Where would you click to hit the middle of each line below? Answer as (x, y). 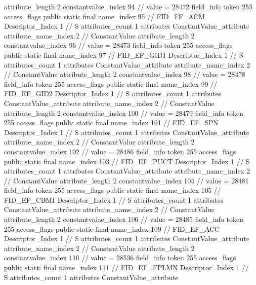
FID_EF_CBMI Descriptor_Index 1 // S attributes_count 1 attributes (114, 199)
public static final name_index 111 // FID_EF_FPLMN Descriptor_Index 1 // (127, 267)
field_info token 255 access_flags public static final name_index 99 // (111, 84)
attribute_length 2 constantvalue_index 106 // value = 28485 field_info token (124, 219)
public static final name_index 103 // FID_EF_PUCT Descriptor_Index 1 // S (127, 161)
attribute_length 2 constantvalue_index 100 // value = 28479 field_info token (124, 113)
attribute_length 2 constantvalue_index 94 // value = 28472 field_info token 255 (128, 6)
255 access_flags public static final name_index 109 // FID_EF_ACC (112, 229)
